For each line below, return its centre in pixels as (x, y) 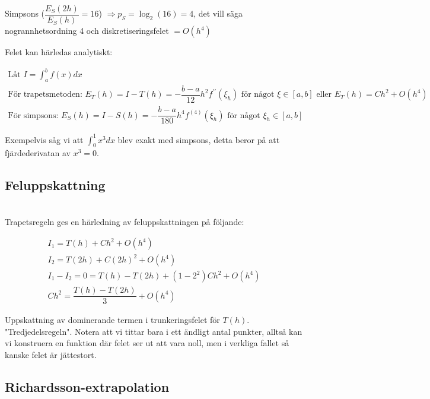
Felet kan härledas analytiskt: (59, 52)
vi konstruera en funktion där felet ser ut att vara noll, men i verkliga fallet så (147, 343)
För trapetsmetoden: (45, 95)
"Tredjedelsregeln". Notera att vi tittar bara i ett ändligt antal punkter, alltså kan (154, 331)
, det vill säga (218, 13)
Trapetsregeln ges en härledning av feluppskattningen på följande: (125, 221)
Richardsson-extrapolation (87, 386)
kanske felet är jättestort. (51, 354)
